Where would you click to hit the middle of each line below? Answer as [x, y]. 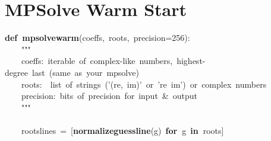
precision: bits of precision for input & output [109, 96]
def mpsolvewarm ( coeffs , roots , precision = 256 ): [97, 38]
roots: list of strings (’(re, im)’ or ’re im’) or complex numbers [144, 84]
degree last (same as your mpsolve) [72, 72]
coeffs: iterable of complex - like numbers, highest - [114, 61]
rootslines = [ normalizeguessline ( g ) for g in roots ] [123, 130]
